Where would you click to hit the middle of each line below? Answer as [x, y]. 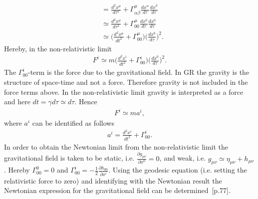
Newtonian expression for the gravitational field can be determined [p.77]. [117, 190]
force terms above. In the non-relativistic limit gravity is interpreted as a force [124, 92]
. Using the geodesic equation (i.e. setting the [178, 170]
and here [17, 101]
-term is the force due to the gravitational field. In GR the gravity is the [138, 72]
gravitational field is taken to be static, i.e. [69, 158]
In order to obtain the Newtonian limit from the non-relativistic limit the [116, 146]
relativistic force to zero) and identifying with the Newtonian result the [113, 180]
